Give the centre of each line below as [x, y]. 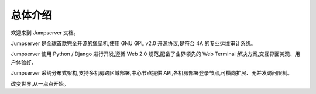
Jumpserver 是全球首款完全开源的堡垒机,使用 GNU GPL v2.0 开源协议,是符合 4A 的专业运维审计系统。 [133, 43]
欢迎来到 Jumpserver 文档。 [45, 33]
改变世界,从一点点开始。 [40, 83]
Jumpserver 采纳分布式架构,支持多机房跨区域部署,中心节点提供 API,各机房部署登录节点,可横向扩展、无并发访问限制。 [152, 73]
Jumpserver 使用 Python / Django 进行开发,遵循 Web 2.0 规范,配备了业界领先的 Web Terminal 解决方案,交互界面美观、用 [156, 54]
